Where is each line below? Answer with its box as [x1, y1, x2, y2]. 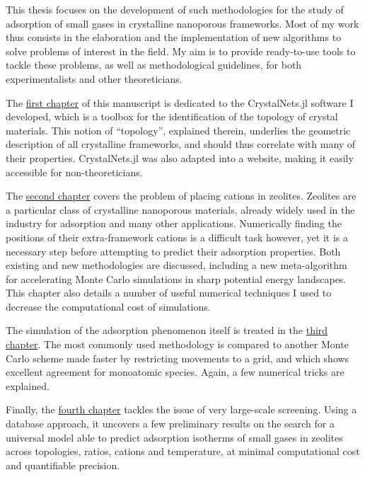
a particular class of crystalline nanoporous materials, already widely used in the [6, 202, 355, 217]
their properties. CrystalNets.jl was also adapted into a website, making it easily [6, 150, 354, 165]
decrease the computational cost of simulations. [6, 299, 211, 314]
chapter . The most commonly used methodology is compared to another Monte [6, 337, 349, 352]
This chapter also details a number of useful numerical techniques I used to [6, 285, 332, 300]
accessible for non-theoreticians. [6, 164, 143, 179]
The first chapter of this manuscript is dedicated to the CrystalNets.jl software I [6, 95, 354, 110]
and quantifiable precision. [6, 457, 120, 472]
